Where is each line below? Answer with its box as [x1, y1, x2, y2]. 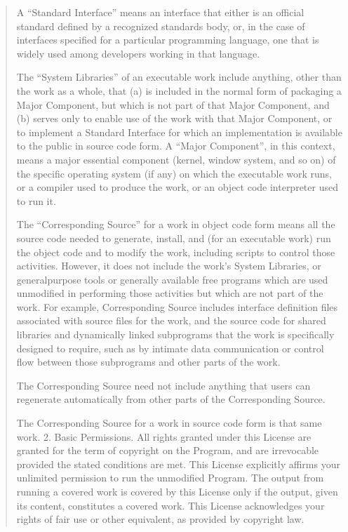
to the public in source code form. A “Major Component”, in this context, [16, 138, 335, 153]
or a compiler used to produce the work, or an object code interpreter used [16, 180, 338, 194]
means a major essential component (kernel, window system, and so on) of [16, 152, 336, 166]
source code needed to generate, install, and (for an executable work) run [16, 230, 331, 245]
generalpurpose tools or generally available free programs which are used [16, 272, 328, 286]
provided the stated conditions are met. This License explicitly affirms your [16, 456, 340, 471]
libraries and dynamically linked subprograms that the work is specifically [16, 327, 335, 342]
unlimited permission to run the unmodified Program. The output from [16, 470, 324, 485]
